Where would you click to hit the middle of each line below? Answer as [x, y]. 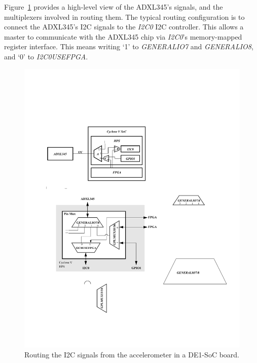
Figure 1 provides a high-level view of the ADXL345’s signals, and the [114, 7]
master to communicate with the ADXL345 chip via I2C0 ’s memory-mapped [123, 36]
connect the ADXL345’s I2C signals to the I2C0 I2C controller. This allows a [124, 27]
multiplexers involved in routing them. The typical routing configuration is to [124, 16]
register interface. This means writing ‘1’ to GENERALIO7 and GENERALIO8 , [129, 46]
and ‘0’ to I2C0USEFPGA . [46, 56]
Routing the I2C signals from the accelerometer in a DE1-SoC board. [132, 355]
